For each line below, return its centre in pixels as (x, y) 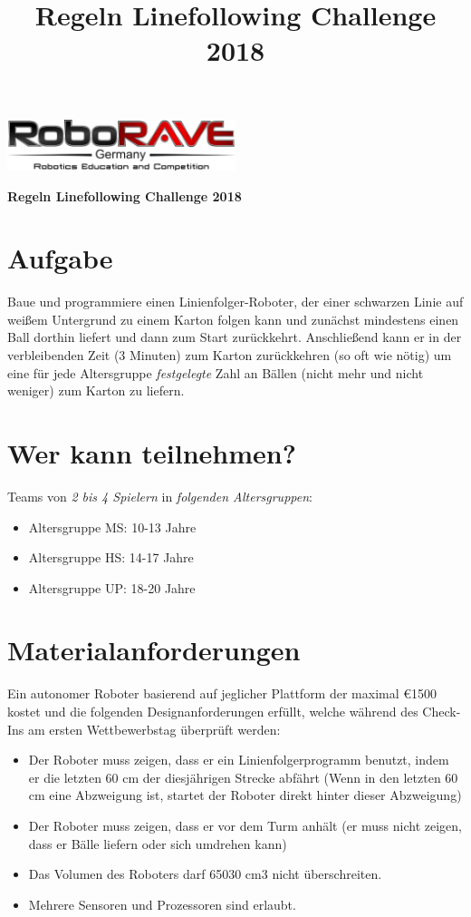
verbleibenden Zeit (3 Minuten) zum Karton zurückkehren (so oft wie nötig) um (230, 355)
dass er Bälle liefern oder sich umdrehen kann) (158, 843)
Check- (442, 711)
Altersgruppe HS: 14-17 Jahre (111, 557)
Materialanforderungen (154, 650)
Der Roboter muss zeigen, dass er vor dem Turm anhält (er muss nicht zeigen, (245, 825)
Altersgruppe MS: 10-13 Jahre (112, 527)
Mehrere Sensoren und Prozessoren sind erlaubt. (162, 904)
